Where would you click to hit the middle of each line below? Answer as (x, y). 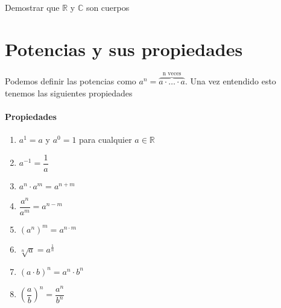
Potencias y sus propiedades (124, 49)
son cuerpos (108, 7)
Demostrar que (32, 7)
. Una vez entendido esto (230, 81)
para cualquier (106, 140)
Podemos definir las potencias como (71, 81)
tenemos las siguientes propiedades (69, 93)
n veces (172, 74)
